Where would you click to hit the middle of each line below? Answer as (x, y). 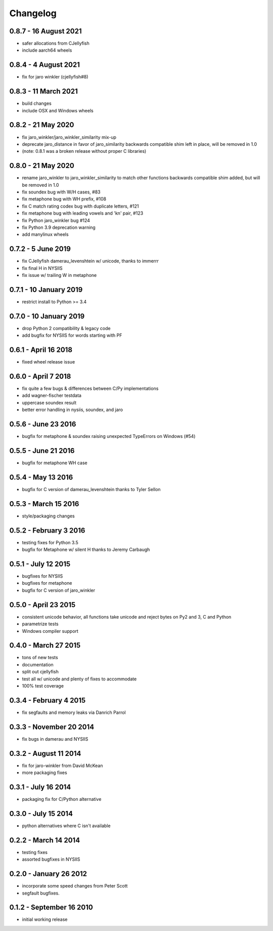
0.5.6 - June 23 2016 (43, 424)
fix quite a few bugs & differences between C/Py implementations (90, 389)
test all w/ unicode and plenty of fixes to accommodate (79, 679)
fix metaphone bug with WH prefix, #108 (64, 199)
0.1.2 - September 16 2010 (51, 907)
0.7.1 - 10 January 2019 (46, 289)
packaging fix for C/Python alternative (62, 799)
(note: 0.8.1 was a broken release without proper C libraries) (84, 151)
